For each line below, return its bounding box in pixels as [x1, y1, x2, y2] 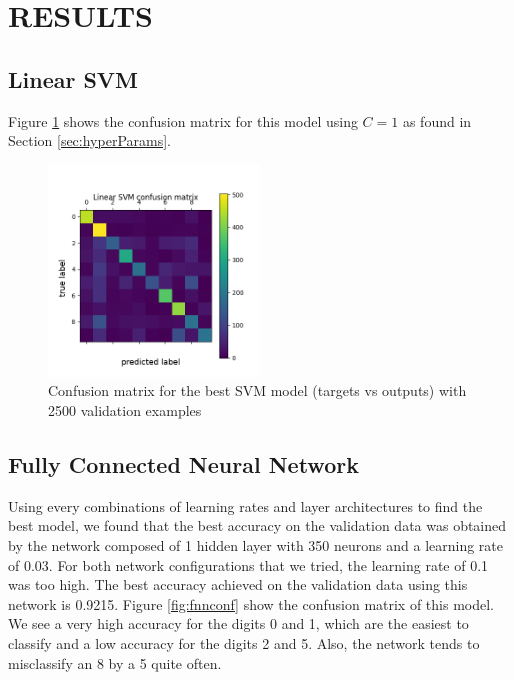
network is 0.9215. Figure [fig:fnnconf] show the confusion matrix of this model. [8, 593, 495, 614]
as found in [402, 110, 472, 131]
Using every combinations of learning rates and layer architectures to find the [8, 495, 483, 516]
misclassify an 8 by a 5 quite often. [8, 652, 222, 673]
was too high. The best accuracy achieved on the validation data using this [8, 574, 468, 595]
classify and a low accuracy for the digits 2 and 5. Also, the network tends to [8, 632, 480, 653]
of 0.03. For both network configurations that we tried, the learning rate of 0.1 [8, 554, 489, 575]
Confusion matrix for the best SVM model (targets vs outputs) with [48, 380, 467, 401]
